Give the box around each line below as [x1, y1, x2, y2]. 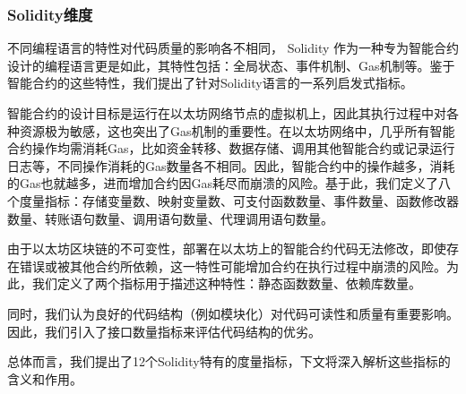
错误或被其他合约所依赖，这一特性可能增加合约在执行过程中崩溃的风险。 [19, 256, 446, 275]
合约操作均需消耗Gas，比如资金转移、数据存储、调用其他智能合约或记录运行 [7, 139, 455, 158]
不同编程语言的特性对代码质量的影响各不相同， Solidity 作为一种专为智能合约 [7, 39, 460, 57]
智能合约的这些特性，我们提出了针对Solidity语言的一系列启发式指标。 [7, 73, 413, 92]
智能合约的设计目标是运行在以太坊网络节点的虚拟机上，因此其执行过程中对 [7, 104, 446, 122]
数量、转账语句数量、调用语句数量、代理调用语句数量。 [7, 209, 333, 227]
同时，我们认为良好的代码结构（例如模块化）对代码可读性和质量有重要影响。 [7, 304, 459, 322]
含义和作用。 [7, 369, 82, 388]
